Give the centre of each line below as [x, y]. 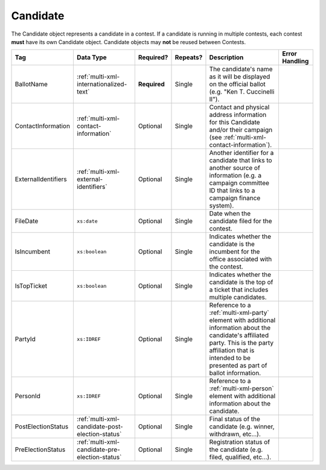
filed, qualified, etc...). [240, 457]
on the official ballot [237, 84]
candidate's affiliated [239, 335]
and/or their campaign [241, 130]
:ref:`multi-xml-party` [239, 313]
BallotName [31, 84]
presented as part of [238, 366]
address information [238, 115]
